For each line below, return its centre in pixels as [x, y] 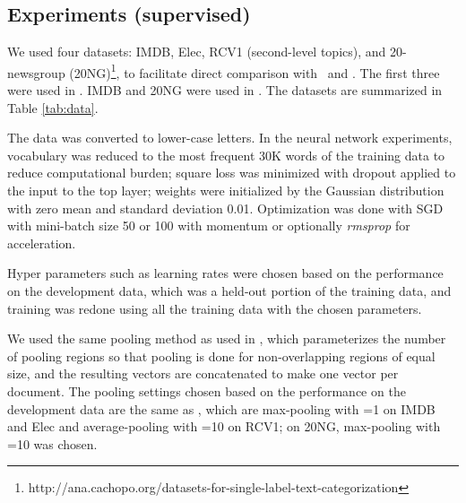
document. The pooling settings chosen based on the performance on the [207, 390]
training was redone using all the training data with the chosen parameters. [215, 308]
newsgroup [36, 72]
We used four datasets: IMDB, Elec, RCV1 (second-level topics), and [197, 52]
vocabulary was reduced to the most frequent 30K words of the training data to [226, 155]
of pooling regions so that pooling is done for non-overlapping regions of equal [221, 356]
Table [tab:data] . [53, 107]
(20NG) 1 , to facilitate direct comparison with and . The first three [255, 71]
